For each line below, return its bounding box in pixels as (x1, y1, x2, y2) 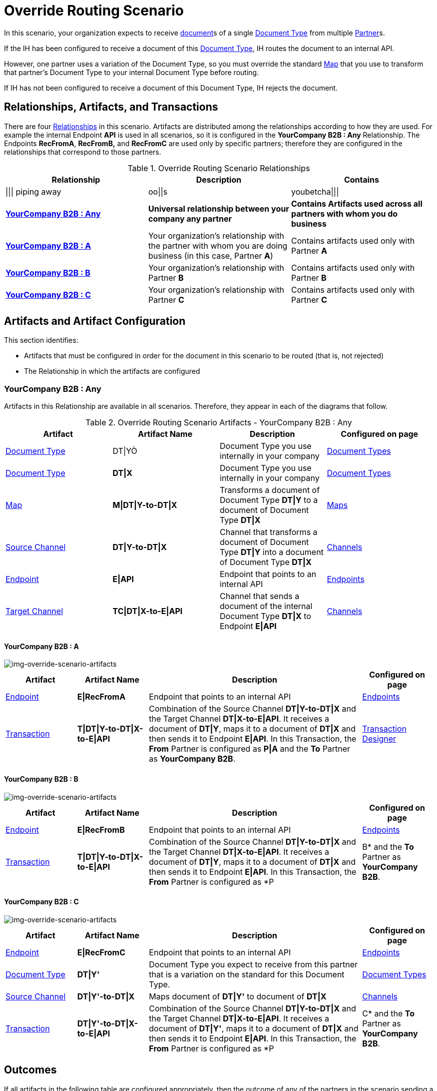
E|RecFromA (77, 692, 126, 702)
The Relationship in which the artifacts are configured (24, 367, 200, 376)
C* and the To (362, 1008, 415, 1018)
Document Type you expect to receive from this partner (149, 959, 358, 969)
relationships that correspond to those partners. (4, 147, 161, 156)
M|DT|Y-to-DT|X (112, 500, 177, 510)
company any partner (148, 213, 232, 224)
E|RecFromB (77, 824, 125, 835)
